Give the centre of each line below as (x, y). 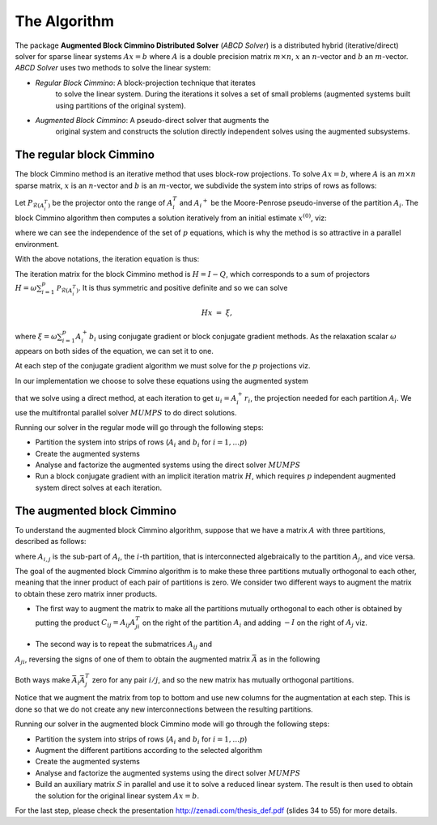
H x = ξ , (217, 313)
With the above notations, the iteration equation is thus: (107, 259)
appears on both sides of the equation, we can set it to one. (115, 351)
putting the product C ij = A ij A (85, 623)
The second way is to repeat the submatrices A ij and (124, 645)
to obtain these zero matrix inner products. (86, 593)
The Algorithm (65, 21)
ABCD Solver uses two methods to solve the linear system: (113, 68)
